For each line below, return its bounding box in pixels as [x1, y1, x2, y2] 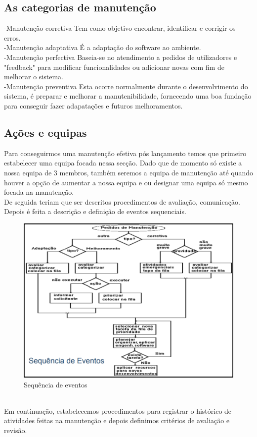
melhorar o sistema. [4, 71, 63, 82]
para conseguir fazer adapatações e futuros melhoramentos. [4, 100, 183, 110]
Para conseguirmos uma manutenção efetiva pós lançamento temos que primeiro [4, 148, 247, 158]
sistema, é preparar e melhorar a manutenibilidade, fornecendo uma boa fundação [4, 91, 252, 101]
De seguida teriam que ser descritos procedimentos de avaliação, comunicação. [4, 196, 240, 207]
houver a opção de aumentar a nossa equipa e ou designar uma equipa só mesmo [4, 177, 248, 187]
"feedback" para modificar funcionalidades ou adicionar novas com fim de [4, 61, 224, 72]
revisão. [4, 425, 27, 435]
